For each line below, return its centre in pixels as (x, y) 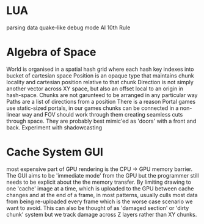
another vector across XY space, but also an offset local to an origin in (95, 89)
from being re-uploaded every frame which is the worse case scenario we (100, 201)
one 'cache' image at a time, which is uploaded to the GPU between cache (100, 188)
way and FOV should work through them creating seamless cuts (102, 114)
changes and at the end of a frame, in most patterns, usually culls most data (102, 195)
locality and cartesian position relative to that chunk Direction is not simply (100, 82)
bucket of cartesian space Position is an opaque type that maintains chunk (100, 75)
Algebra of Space (51, 52)
